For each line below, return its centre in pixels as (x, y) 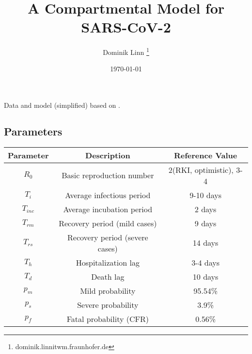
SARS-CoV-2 (126, 27)
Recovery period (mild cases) (108, 223)
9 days (205, 223)
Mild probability (108, 290)
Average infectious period (108, 195)
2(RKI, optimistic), (201, 169)
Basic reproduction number (108, 175)
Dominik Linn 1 (126, 51)
